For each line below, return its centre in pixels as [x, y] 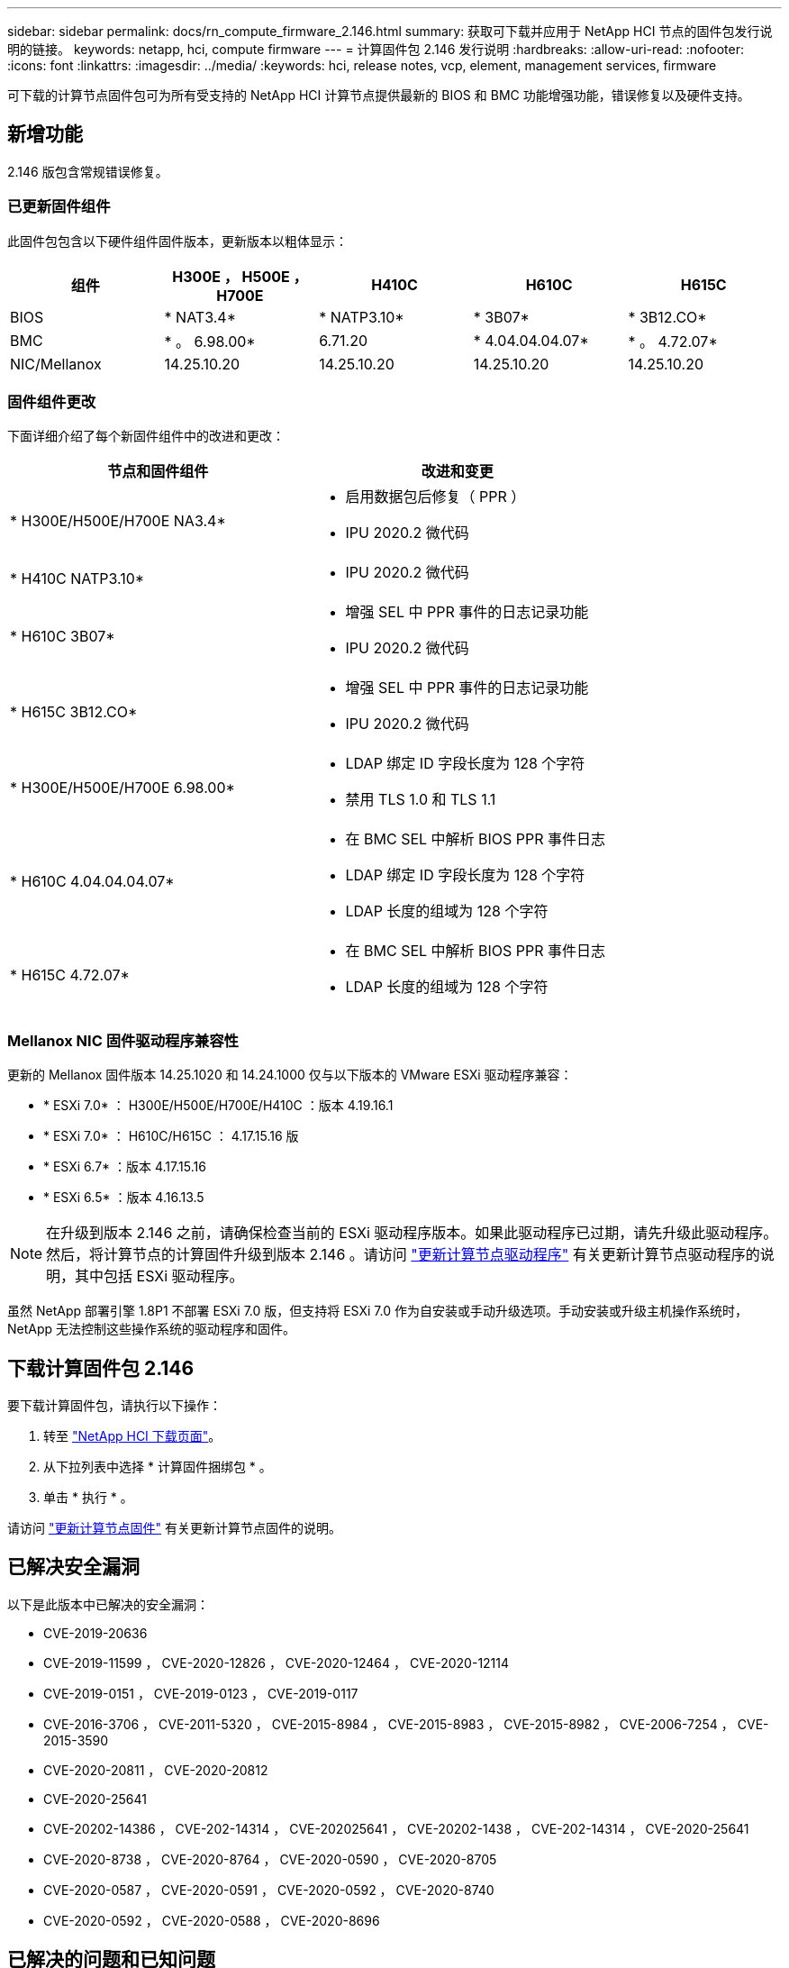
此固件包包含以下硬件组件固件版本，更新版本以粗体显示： [177, 241]
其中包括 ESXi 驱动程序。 [159, 1276]
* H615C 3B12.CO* [74, 712]
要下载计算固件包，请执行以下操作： [114, 1405]
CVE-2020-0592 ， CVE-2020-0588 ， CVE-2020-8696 [212, 1920]
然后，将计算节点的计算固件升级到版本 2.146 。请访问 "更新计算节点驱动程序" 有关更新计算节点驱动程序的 [403, 1255]
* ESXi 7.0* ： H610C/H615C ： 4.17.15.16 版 [171, 1136]
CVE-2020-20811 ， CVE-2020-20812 [156, 1770]
